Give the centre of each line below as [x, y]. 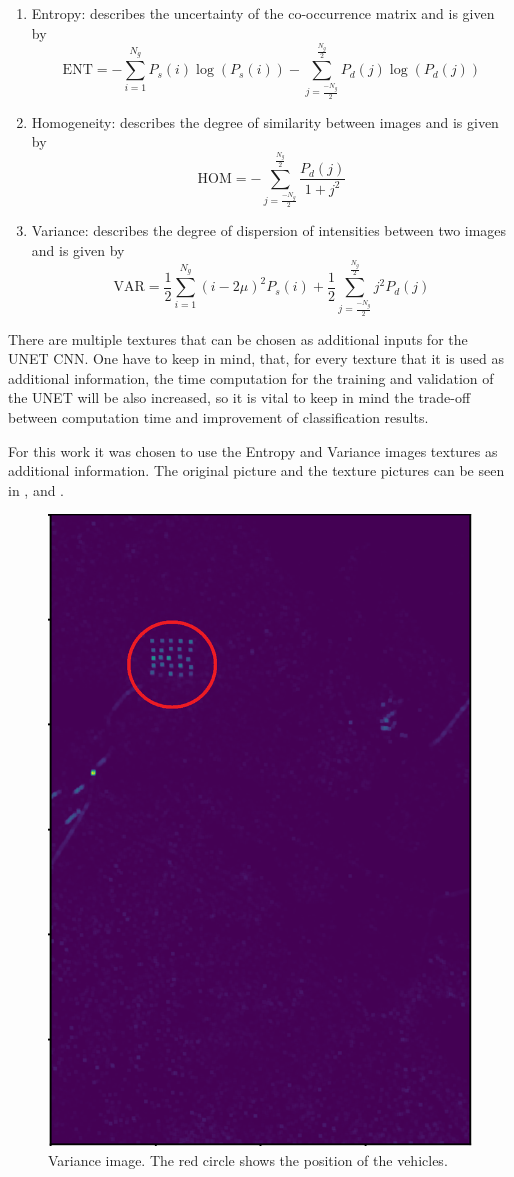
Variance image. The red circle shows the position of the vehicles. [248, 1159]
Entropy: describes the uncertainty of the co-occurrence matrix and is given [263, 13]
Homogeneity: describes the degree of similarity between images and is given [265, 121]
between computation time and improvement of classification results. [218, 416]
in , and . [36, 489]
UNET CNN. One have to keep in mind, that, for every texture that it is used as [256, 358]
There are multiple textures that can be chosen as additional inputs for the [238, 338]
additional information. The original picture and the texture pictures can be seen [256, 470]
